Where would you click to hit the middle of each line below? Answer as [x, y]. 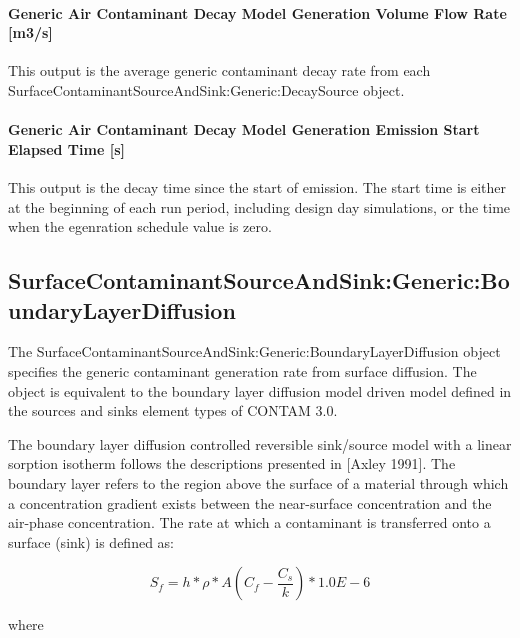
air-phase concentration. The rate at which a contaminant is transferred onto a [249, 522]
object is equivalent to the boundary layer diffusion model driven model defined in [260, 390]
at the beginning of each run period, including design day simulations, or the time [259, 206]
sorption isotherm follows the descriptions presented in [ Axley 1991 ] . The [232, 463]
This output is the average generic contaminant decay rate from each [219, 70]
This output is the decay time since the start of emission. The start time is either [257, 186]
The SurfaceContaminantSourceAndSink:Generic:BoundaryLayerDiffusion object [254, 351]
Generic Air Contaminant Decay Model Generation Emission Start [244, 129]
